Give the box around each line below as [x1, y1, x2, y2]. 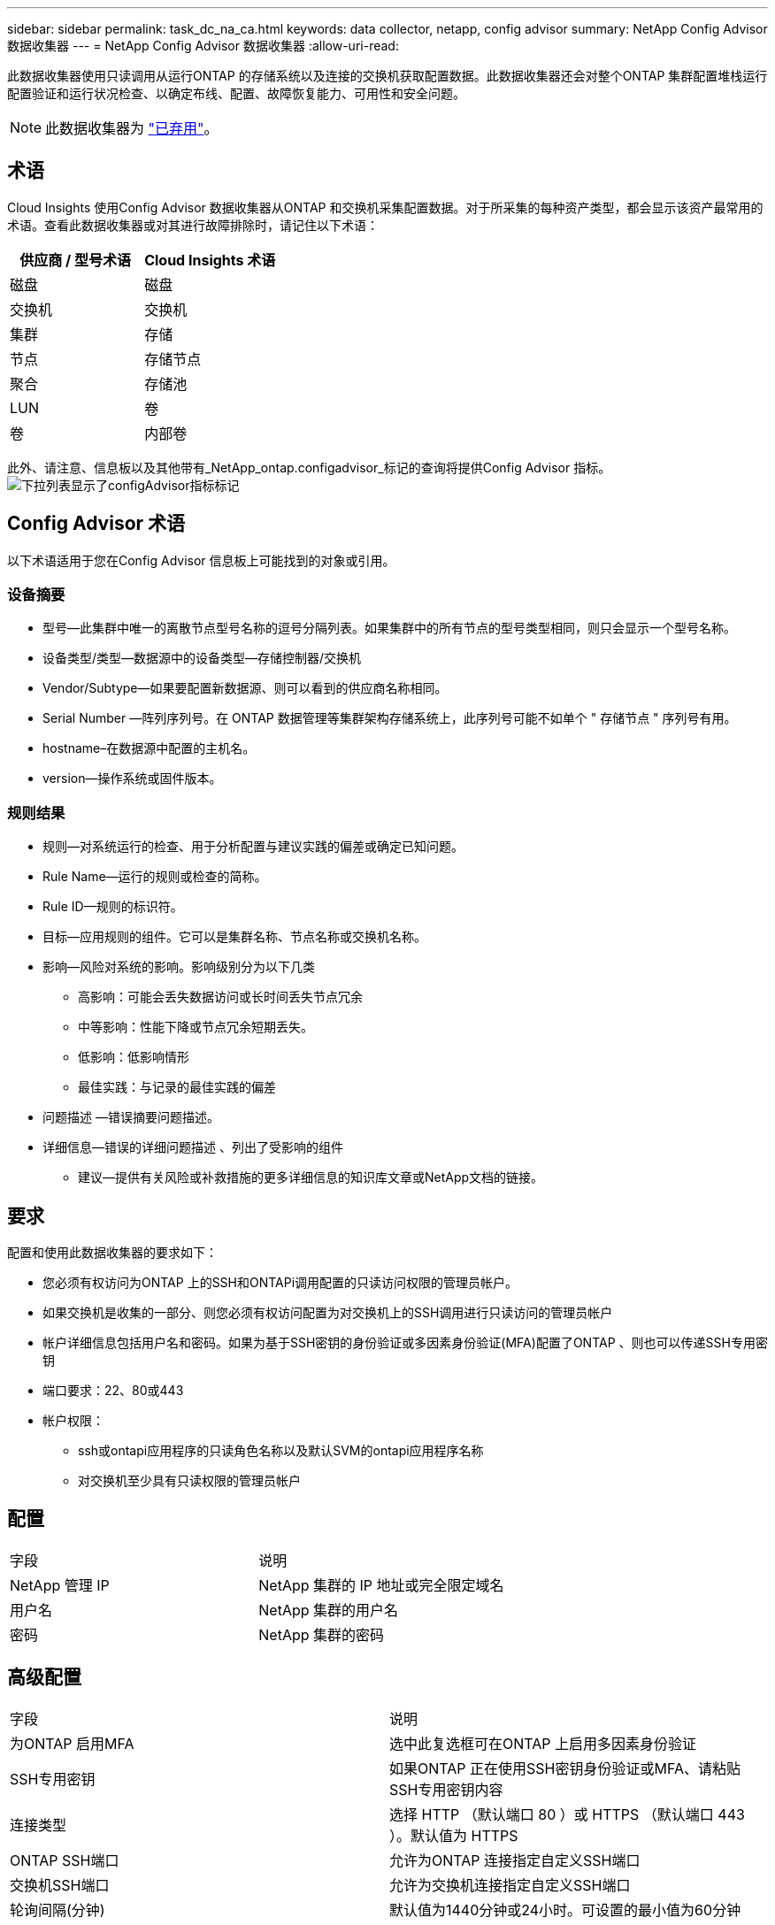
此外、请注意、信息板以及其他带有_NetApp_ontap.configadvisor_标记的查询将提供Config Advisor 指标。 [7, 459, 611, 475]
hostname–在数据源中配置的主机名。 [42, 740, 256, 756]
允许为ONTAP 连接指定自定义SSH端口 [389, 1851, 641, 1869]
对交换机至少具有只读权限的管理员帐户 [78, 1473, 301, 1489]
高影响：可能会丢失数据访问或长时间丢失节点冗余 [78, 989, 363, 1005]
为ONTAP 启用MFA [10, 1734, 134, 1752]
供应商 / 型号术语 [19, 250, 131, 269]
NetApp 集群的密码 [258, 1625, 385, 1644]
